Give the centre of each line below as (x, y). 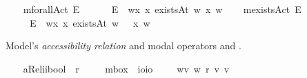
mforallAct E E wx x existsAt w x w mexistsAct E (162, 9)
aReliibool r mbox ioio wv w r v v (126, 68)
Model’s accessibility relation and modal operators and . (123, 45)
